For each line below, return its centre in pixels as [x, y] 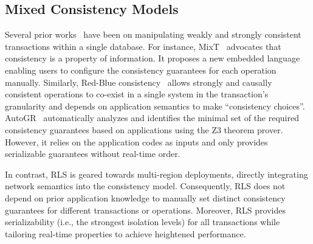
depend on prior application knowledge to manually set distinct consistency [145, 197]
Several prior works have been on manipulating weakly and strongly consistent [153, 34]
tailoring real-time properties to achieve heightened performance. [126, 233]
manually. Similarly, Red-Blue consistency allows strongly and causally [139, 82]
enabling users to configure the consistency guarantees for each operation [141, 70]
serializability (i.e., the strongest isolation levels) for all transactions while [143, 222]
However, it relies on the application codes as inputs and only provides [136, 141]
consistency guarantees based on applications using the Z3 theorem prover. [144, 129]
